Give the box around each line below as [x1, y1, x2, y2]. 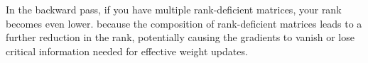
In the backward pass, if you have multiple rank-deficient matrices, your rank [6, 2, 342, 16]
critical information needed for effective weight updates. [6, 43, 248, 58]
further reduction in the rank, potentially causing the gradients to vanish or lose [6, 30, 355, 45]
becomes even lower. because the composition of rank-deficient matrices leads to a [6, 16, 362, 30]
